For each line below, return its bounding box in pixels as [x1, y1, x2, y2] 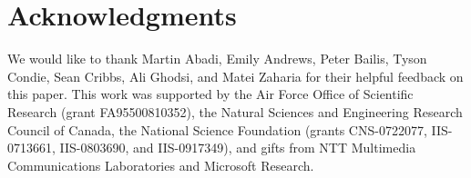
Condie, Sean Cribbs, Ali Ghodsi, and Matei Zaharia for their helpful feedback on [7, 66, 464, 85]
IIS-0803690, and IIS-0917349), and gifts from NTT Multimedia [59, 138, 416, 157]
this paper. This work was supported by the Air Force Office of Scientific [7, 84, 414, 104]
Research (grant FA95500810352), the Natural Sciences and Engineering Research [7, 102, 463, 121]
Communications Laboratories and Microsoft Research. [7, 155, 314, 174]
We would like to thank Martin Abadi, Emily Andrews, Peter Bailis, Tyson [7, 49, 427, 68]
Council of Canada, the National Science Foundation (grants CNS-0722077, [7, 120, 427, 139]
